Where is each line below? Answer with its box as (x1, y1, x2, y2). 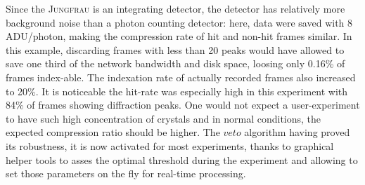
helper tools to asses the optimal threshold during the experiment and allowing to (6, 152, 358, 167)
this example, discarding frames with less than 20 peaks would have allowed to (6, 42, 345, 57)
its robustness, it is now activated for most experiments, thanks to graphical (6, 138, 334, 153)
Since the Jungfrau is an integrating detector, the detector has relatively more (6, 1, 345, 15)
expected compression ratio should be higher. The (6, 125, 220, 139)
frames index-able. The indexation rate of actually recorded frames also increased (6, 69, 356, 84)
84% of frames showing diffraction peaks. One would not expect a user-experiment (6, 97, 360, 112)
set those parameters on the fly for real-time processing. (6, 166, 246, 181)
